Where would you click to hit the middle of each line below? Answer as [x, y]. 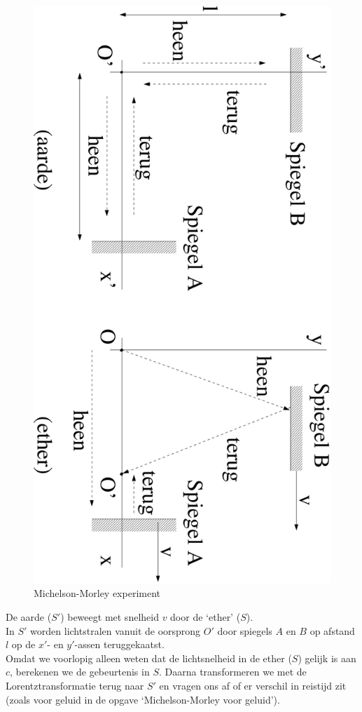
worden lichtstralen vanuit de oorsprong [116, 630]
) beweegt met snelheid [110, 617]
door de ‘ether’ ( [206, 617]
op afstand [332, 630]
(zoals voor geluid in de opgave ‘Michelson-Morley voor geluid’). [143, 699]
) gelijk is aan [327, 658]
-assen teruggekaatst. [119, 644]
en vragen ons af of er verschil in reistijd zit [253, 686]
